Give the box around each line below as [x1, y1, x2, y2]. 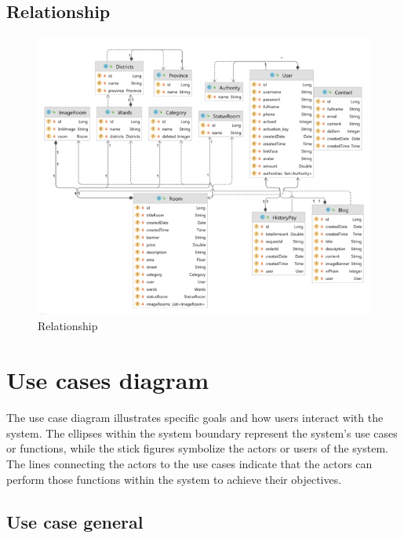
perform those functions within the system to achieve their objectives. [6, 471, 342, 487]
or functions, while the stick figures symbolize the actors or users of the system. [6, 440, 388, 456]
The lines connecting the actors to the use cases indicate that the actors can [6, 455, 373, 471]
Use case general [6, 509, 144, 533]
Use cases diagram [6, 364, 209, 396]
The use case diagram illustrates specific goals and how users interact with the [6, 409, 384, 426]
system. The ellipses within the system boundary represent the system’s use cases [6, 424, 398, 441]
